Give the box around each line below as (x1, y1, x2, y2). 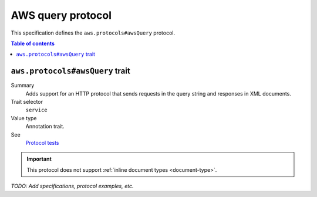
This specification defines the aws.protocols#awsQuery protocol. (11, 29, 176, 36)
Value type (11, 114, 38, 121)
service (25, 107, 48, 114)
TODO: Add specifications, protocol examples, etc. (11, 182, 134, 190)
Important (26, 155, 52, 162)
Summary (11, 82, 35, 89)
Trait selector (11, 98, 43, 106)
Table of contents (11, 40, 55, 47)
